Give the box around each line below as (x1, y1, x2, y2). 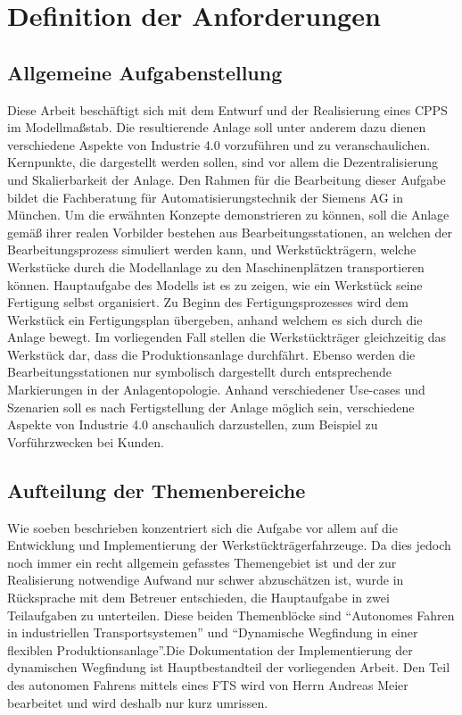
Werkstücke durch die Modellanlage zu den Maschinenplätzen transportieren (7, 257, 425, 276)
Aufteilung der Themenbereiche (7, 476, 306, 503)
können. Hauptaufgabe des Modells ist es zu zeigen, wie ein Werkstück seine (7, 275, 423, 294)
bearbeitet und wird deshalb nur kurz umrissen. (7, 693, 268, 711)
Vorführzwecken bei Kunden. (7, 432, 164, 451)
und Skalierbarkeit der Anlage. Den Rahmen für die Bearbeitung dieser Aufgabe (7, 170, 446, 188)
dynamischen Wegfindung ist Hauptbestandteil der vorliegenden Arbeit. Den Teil (7, 658, 450, 677)
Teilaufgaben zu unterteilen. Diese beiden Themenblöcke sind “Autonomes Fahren (7, 605, 455, 624)
